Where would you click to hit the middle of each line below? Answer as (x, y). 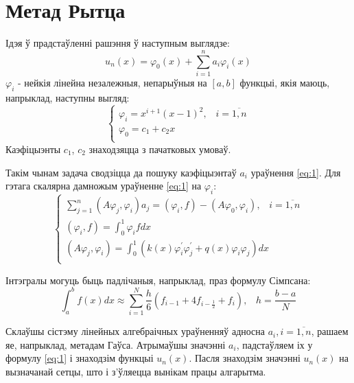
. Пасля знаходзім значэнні (245, 358)
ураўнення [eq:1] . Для (296, 172)
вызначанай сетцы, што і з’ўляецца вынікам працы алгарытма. (136, 372)
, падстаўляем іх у (274, 344)
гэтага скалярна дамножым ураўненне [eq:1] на (104, 186)
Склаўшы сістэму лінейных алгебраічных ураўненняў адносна (135, 331)
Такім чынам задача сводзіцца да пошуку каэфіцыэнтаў (121, 172)
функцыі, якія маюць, (285, 82)
